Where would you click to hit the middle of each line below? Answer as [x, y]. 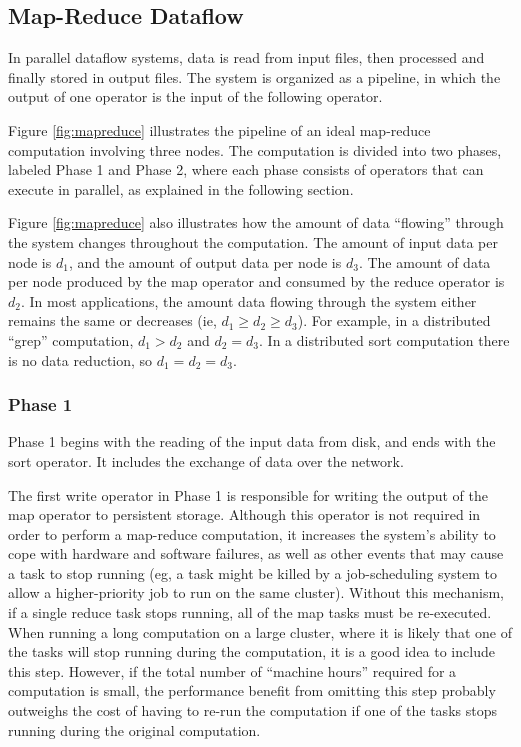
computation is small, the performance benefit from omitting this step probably [252, 690]
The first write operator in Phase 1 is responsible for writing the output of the [248, 494]
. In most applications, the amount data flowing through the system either [248, 300]
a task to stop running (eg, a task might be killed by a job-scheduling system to [252, 572]
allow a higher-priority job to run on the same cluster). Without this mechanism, [256, 592]
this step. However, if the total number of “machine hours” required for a [232, 670]
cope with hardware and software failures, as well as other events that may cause [256, 553]
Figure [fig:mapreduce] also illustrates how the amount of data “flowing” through [256, 222]
